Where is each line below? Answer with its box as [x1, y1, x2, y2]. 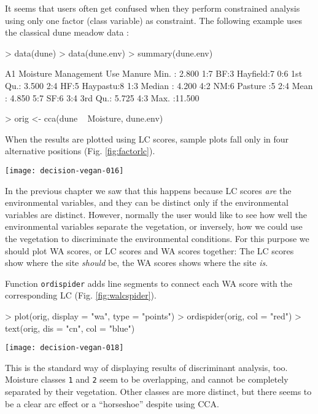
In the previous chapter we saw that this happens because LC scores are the [5, 184, 292, 197]
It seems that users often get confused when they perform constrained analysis [5, 2, 300, 14]
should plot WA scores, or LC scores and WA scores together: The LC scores [5, 244, 294, 257]
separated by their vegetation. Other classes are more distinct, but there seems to [5, 385, 312, 398]
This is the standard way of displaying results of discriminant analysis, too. [5, 361, 288, 373]
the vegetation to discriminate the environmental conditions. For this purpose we [5, 232, 309, 244]
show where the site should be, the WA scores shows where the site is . [5, 256, 268, 269]
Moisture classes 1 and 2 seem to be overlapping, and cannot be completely [5, 373, 289, 386]
